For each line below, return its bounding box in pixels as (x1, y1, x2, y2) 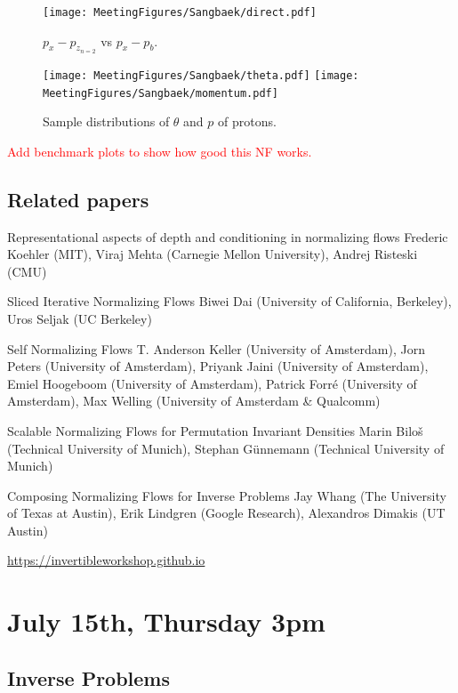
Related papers (7, 185, 149, 213)
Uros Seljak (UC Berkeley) (7, 309, 152, 327)
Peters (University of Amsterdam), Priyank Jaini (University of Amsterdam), (7, 357, 429, 375)
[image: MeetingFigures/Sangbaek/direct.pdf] (43, 6, 317, 19)
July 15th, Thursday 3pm (7, 603, 325, 640)
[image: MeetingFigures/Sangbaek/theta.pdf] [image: (43, 68, 359, 82)
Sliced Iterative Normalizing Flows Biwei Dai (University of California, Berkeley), (7, 292, 452, 310)
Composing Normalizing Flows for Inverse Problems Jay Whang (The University (7, 486, 446, 504)
